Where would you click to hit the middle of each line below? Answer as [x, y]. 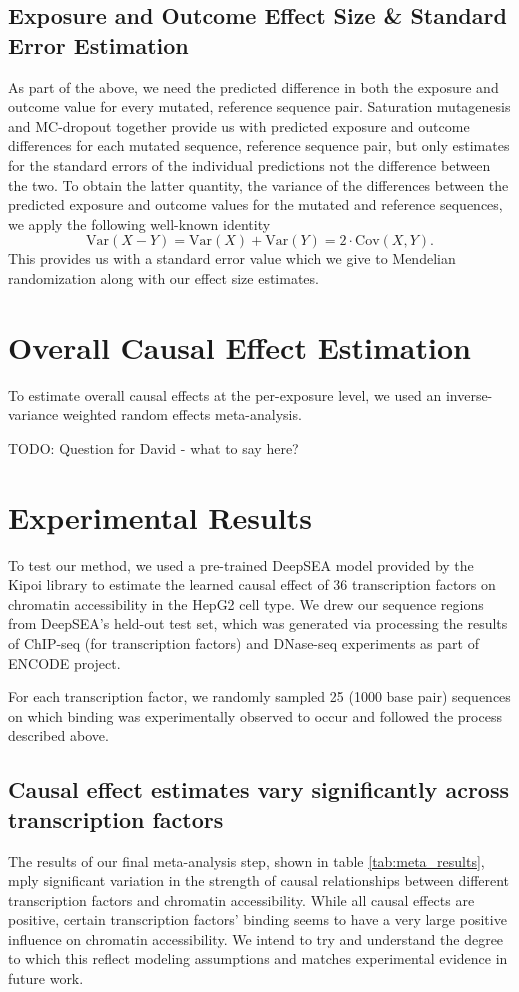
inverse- [469, 394]
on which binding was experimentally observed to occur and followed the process [255, 715]
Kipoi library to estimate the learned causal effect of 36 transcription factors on [252, 584]
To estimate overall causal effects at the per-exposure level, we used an [225, 394]
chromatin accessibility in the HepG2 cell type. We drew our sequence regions [246, 603]
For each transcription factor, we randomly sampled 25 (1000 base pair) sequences [259, 696]
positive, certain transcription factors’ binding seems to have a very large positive [257, 919]
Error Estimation [98, 44]
